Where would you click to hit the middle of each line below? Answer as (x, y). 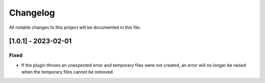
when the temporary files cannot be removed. (67, 72)
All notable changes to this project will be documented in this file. (75, 27)
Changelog (32, 13)
